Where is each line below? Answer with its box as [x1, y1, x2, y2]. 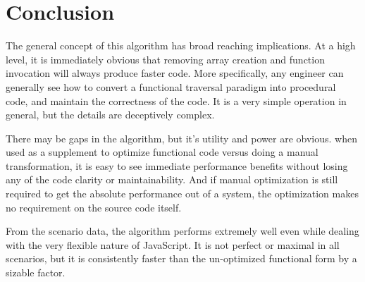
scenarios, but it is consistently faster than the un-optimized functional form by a [6, 251, 357, 266]
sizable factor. [6, 265, 66, 280]
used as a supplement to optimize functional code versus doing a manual [6, 145, 318, 159]
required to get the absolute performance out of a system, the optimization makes [6, 186, 359, 201]
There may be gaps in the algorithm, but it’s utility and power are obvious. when [6, 130, 357, 145]
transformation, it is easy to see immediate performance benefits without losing [6, 158, 348, 173]
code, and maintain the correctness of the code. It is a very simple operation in [6, 93, 347, 108]
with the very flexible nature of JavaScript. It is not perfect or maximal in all [6, 237, 340, 252]
